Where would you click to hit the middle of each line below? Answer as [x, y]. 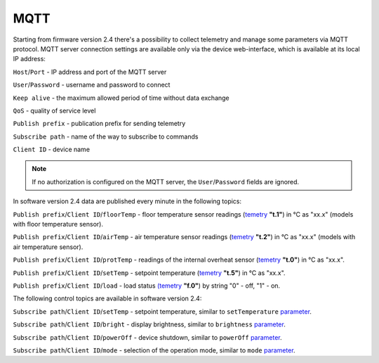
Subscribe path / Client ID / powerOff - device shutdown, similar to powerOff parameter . [147, 337]
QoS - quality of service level [54, 110]
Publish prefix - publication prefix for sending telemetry [99, 124]
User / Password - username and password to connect [92, 85]
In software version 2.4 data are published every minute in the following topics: [127, 201]
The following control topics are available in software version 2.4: [107, 298]
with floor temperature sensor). [58, 224]
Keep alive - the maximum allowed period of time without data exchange [121, 98]
